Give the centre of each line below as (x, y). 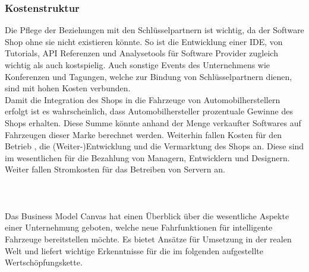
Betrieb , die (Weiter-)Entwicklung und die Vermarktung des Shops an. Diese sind (154, 146)
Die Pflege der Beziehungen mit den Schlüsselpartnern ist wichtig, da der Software (154, 30)
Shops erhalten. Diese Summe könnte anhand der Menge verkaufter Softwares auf (153, 122)
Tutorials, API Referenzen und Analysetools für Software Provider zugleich (141, 53)
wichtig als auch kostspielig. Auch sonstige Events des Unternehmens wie (138, 65)
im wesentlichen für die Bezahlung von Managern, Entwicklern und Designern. (147, 157)
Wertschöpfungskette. (44, 262)
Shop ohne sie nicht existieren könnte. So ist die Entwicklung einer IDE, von (144, 41)
